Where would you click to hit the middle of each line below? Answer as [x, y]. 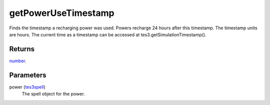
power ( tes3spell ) [27, 87]
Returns [22, 49]
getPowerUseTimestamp [62, 13]
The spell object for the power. [53, 94]
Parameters [28, 75]
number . [18, 61]
